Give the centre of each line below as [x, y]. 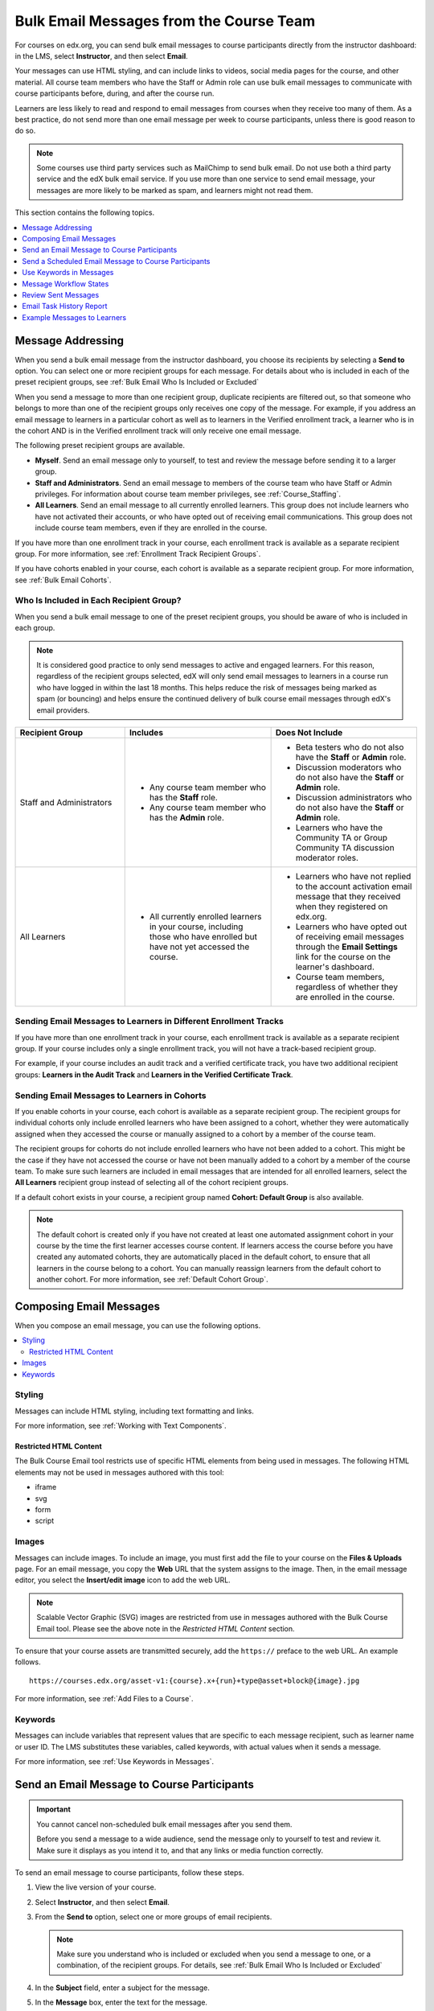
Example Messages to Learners [74, 317]
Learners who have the [339, 827]
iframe [46, 1487]
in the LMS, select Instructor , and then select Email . [101, 56]
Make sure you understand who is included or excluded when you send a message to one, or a [214, 1954]
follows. [28, 1662]
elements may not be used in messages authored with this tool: [119, 1472]
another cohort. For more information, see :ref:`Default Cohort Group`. [152, 1280]
